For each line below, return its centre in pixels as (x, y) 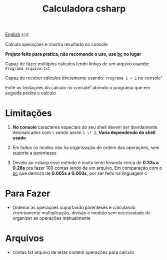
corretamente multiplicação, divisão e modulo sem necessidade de (81, 213)
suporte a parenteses (34, 153)
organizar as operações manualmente (51, 218)
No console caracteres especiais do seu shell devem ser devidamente (85, 127)
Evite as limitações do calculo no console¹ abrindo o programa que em (78, 88)
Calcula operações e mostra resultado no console (56, 44)
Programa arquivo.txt (28, 69)
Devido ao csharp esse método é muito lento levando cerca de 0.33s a (85, 163)
